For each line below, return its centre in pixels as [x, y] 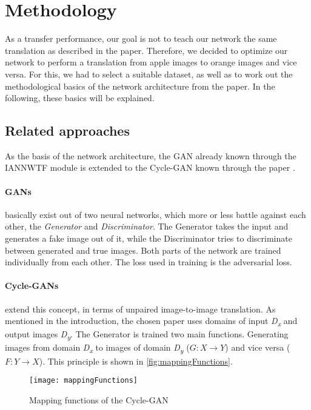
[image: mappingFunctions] [83, 381]
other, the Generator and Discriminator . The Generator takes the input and [147, 226]
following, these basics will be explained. [80, 98]
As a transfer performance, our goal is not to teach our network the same [141, 38]
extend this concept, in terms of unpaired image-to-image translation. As [140, 309]
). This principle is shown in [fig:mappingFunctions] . [136, 361]
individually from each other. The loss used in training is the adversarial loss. [149, 262]
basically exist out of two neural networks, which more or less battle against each [155, 214]
